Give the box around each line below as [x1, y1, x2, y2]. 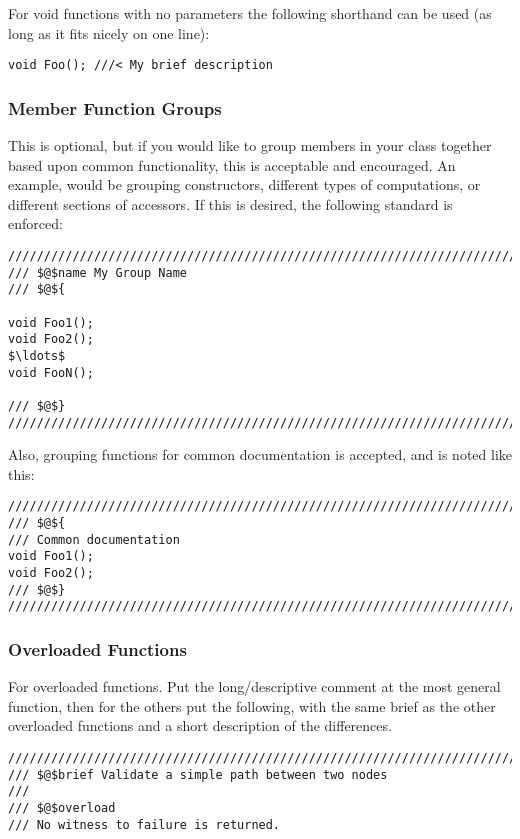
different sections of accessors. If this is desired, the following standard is [8, 193, 453, 214]
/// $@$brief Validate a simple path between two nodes [8, 767, 388, 782]
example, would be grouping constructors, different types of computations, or [8, 174, 481, 195]
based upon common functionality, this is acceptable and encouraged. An [8, 154, 456, 175]
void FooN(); [8, 365, 94, 380]
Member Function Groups [8, 95, 222, 120]
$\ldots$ [8, 348, 66, 363]
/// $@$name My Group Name [8, 265, 187, 280]
